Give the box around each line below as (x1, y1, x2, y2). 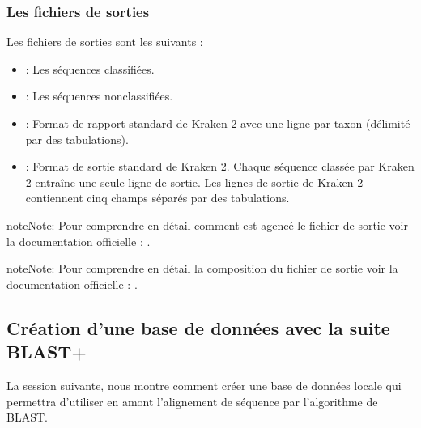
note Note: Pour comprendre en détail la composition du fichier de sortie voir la (6, 260, 398, 277)
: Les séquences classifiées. (25, 60, 155, 77)
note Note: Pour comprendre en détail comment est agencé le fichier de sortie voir (6, 216, 408, 233)
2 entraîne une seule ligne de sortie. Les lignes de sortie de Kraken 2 (25, 173, 364, 190)
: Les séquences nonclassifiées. (25, 87, 173, 104)
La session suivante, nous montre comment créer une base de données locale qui (6, 376, 402, 393)
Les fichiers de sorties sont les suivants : (6, 33, 203, 50)
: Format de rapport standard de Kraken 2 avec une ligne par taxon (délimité (25, 115, 410, 131)
